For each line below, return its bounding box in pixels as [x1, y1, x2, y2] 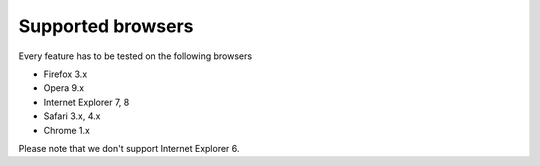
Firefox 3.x [43, 68, 88, 80]
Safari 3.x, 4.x [43, 110, 101, 122]
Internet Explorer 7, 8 [43, 96, 130, 108]
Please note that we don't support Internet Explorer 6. [18, 142, 240, 154]
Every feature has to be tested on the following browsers [18, 50, 253, 62]
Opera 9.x [43, 82, 85, 94]
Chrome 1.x [43, 124, 90, 136]
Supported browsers [18, 15, 194, 37]
